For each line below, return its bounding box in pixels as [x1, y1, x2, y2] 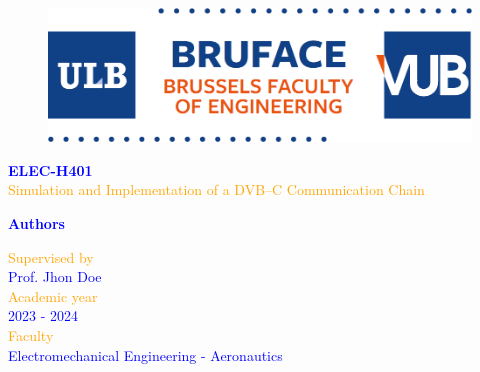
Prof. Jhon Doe [8, 266, 102, 287]
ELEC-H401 [8, 159, 93, 180]
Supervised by [8, 246, 94, 267]
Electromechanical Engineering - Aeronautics [8, 344, 283, 365]
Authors [8, 212, 65, 233]
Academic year [8, 285, 98, 306]
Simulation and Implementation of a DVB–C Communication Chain [8, 179, 425, 200]
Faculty [8, 324, 54, 345]
